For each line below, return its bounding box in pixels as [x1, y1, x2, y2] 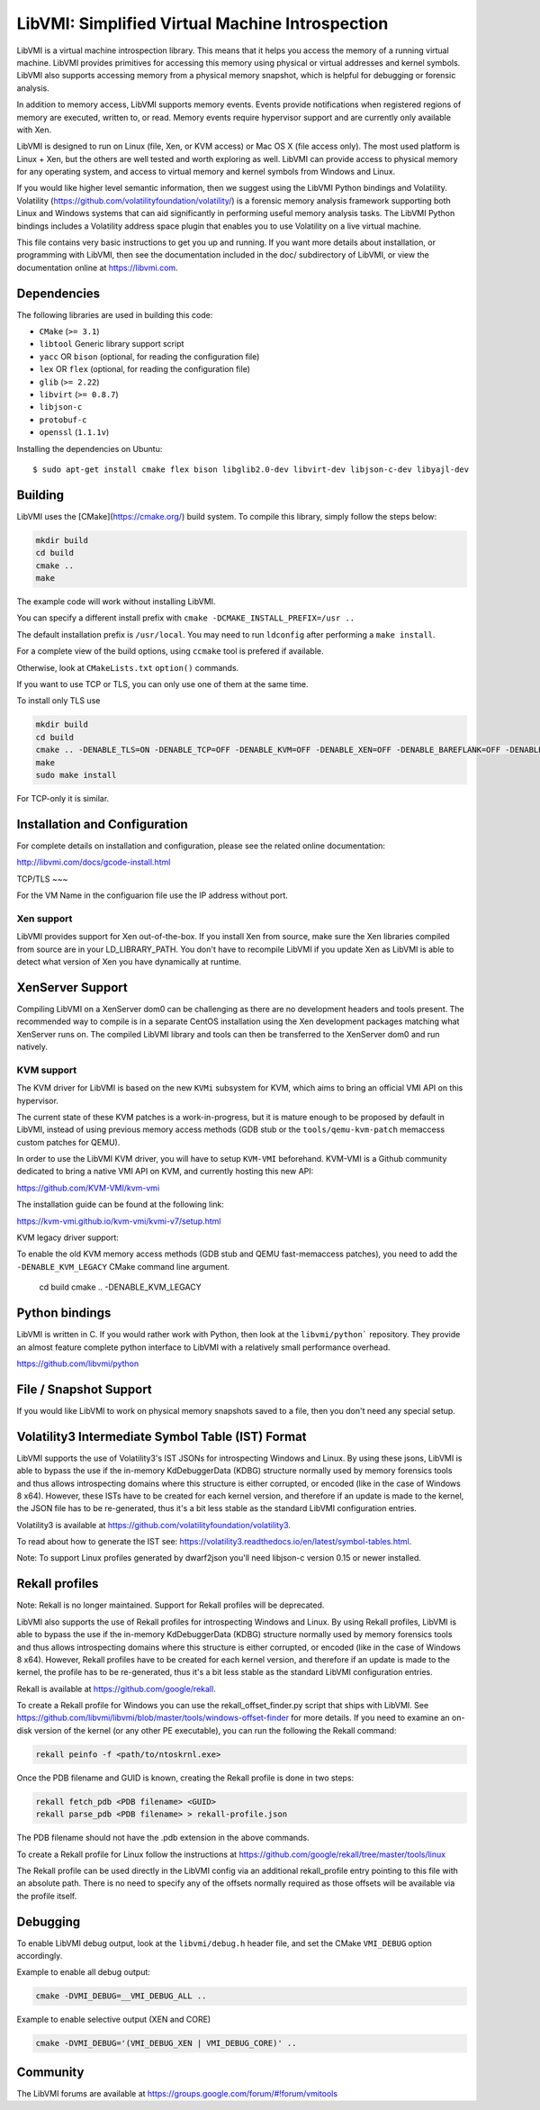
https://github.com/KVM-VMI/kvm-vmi [16, 1182, 160, 1193]
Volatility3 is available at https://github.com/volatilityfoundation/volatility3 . [16, 1519, 292, 1530]
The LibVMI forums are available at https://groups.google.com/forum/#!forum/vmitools [16, 2087, 337, 2098]
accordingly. [16, 1951, 63, 1961]
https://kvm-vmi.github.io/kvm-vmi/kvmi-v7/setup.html [16, 1216, 221, 1227]
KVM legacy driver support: [16, 1232, 119, 1243]
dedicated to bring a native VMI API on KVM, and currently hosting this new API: [16, 1166, 314, 1177]
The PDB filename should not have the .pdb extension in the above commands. [16, 1833, 310, 1843]
